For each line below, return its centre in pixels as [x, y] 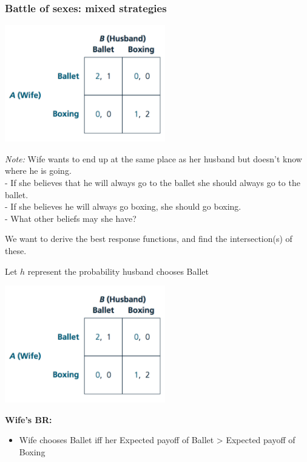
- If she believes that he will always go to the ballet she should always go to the [153, 182]
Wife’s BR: [29, 419]
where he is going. [38, 171]
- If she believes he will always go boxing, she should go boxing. [123, 206]
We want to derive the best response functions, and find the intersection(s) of [149, 239]
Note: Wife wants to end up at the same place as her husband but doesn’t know [153, 158]
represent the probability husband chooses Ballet [118, 271]
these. [16, 250]
